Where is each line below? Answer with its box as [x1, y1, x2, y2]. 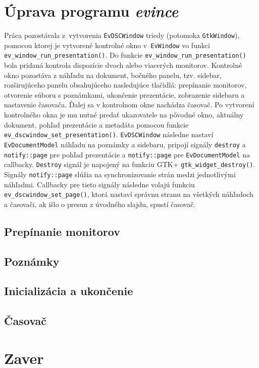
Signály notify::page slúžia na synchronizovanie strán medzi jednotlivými [4, 169, 236, 179]
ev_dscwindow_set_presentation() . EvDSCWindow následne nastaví [4, 129, 214, 140]
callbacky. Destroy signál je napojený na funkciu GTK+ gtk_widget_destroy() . [4, 159, 255, 170]
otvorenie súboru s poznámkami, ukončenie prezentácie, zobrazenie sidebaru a [4, 89, 245, 100]
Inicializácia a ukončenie [4, 283, 133, 299]
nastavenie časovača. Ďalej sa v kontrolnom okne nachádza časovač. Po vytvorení [4, 99, 254, 110]
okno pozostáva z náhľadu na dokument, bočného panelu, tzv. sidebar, [4, 69, 222, 80]
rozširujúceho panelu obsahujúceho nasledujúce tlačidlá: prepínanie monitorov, [4, 79, 247, 90]
